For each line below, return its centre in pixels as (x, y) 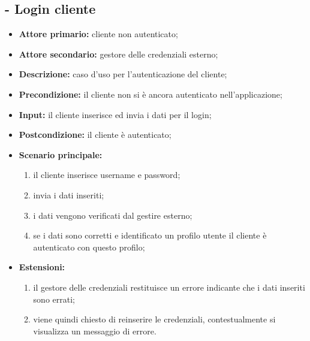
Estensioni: (42, 267)
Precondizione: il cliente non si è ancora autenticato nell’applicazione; (151, 94)
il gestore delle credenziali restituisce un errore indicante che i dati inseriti (169, 287)
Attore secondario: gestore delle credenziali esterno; (118, 54)
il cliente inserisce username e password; (107, 175)
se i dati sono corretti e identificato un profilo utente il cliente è (150, 235)
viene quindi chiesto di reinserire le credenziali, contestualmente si (154, 319)
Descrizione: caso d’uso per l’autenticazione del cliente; (123, 74)
